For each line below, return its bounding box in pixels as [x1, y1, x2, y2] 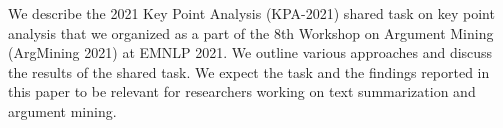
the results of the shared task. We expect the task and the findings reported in [8, 61, 490, 82]
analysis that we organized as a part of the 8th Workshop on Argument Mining [8, 22, 494, 43]
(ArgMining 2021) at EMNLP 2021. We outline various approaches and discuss [8, 42, 493, 63]
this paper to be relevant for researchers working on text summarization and [8, 81, 476, 102]
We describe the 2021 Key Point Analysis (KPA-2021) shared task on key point [8, 3, 495, 23]
